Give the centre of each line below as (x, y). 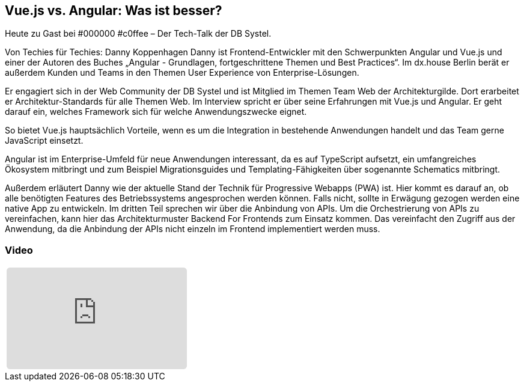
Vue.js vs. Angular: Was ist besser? (114, 11)
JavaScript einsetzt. (44, 141)
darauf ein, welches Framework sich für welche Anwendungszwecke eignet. (156, 112)
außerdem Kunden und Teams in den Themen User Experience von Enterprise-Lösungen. (182, 73)
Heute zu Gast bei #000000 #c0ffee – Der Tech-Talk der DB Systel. (138, 34)
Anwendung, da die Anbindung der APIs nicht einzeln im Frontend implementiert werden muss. (193, 229)
